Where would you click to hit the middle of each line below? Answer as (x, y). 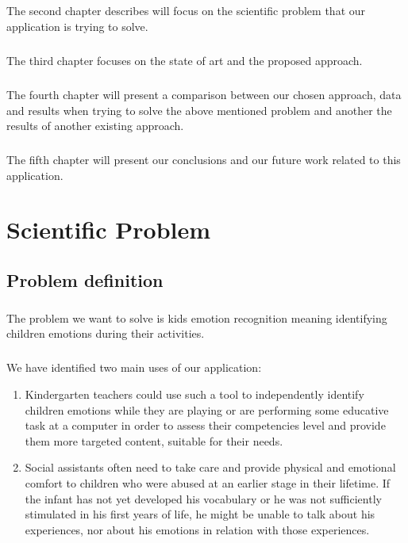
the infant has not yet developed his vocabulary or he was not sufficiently (203, 498)
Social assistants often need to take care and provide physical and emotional (210, 467)
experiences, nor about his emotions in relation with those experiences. (197, 529)
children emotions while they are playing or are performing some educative (207, 409)
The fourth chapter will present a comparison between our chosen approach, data (204, 94)
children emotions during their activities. (106, 333)
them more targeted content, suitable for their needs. (154, 440)
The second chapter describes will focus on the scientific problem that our (186, 11)
